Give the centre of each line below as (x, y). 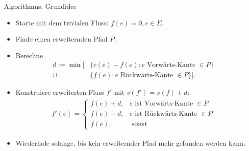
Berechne (29, 55)
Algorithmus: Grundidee (40, 6)
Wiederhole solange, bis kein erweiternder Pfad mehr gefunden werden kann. (130, 142)
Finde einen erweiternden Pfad (62, 39)
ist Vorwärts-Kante (164, 104)
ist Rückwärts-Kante (166, 114)
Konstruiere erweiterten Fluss (60, 92)
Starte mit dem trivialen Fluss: (62, 22)
